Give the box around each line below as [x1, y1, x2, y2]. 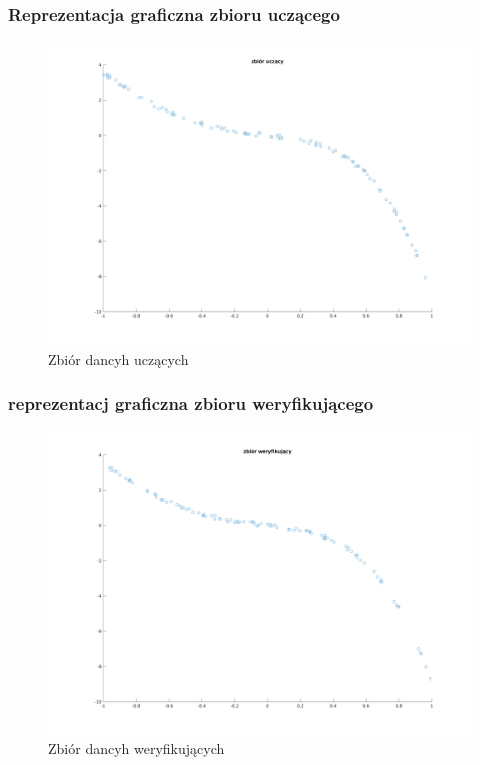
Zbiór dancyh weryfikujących [48, 738, 225, 759]
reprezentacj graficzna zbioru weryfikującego [8, 391, 374, 416]
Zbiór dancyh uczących [48, 348, 189, 369]
